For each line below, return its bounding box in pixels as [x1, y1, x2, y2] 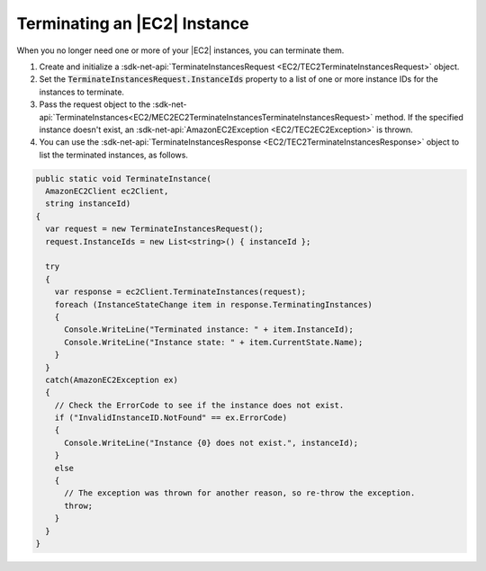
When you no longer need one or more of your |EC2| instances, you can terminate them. [16, 45, 345, 56]
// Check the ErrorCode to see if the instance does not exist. [54, 400, 345, 410]
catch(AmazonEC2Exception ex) [45, 374, 179, 385]
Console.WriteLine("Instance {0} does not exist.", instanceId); [64, 437, 359, 448]
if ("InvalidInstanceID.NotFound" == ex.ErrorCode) [54, 413, 288, 423]
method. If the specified [374, 112, 463, 122]
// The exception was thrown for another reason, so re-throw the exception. [64, 488, 416, 498]
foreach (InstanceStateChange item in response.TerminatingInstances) [54, 299, 373, 309]
